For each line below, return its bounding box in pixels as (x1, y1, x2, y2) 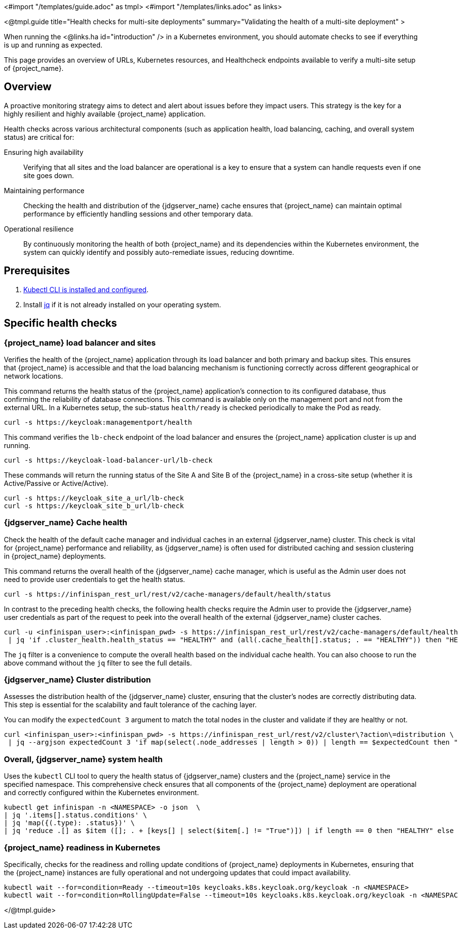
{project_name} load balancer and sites (4, 337, 156, 348)
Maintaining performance (4, 186, 84, 195)
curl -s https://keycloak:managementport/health (4, 418, 192, 426)
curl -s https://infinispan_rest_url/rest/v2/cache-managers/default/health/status (4, 590, 331, 598)
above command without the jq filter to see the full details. (4, 658, 192, 667)
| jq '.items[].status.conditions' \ (4, 811, 147, 819)
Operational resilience (4, 224, 74, 233)
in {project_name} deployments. (4, 551, 106, 560)
